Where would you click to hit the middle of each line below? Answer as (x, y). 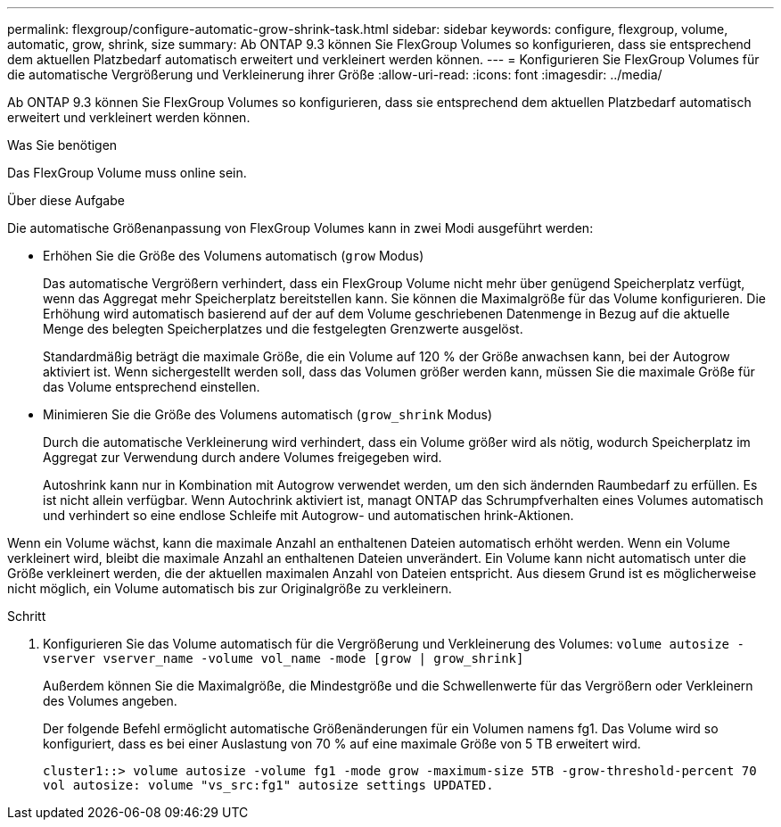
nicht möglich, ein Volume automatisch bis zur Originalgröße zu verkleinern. (230, 588)
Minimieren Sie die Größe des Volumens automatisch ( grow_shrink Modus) (267, 414)
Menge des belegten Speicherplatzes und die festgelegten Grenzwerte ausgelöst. (283, 329)
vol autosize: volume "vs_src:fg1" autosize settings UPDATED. (268, 785)
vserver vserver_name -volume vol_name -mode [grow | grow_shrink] (284, 658)
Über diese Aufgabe (66, 200)
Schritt (27, 616)
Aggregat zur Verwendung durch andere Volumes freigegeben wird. (243, 457)
